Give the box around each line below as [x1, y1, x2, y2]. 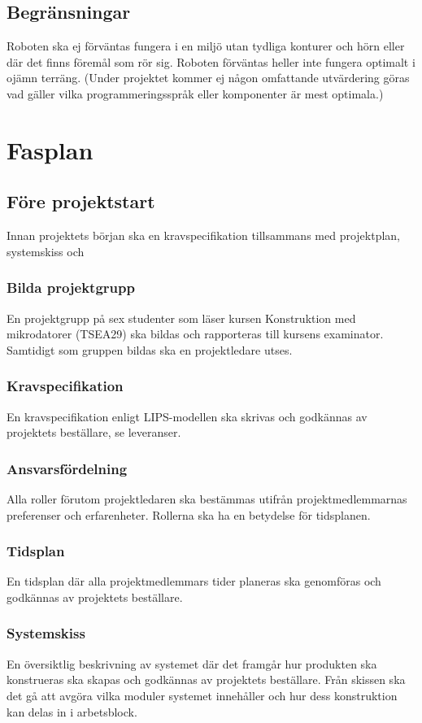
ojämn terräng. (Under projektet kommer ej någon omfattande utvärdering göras [7, 69, 410, 86]
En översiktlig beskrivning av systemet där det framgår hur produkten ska [7, 655, 377, 672]
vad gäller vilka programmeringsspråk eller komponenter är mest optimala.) [7, 85, 384, 102]
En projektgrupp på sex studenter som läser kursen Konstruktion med [7, 309, 356, 326]
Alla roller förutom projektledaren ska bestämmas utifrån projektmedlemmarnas [7, 490, 407, 507]
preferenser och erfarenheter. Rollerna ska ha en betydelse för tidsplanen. [7, 506, 371, 523]
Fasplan [7, 133, 94, 166]
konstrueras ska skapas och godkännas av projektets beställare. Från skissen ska [7, 671, 406, 688]
